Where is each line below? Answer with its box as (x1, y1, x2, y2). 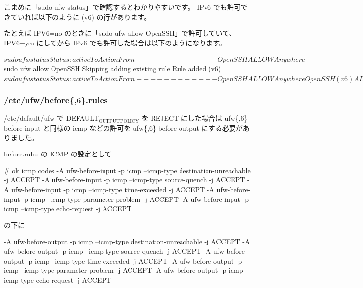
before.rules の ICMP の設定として (4, 149, 112, 159)
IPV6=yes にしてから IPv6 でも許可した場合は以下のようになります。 (4, 37, 226, 47)
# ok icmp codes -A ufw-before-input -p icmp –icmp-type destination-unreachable (4, 165, 251, 175)
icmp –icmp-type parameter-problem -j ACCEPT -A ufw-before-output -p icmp (4, 265, 243, 275)
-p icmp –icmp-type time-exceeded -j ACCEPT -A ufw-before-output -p (26, 255, 242, 266)
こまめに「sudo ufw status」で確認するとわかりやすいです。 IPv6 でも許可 (4, 2, 241, 12)
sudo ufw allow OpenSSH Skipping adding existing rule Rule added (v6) (4, 63, 221, 73)
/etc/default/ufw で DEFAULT (4, 113, 99, 123)
